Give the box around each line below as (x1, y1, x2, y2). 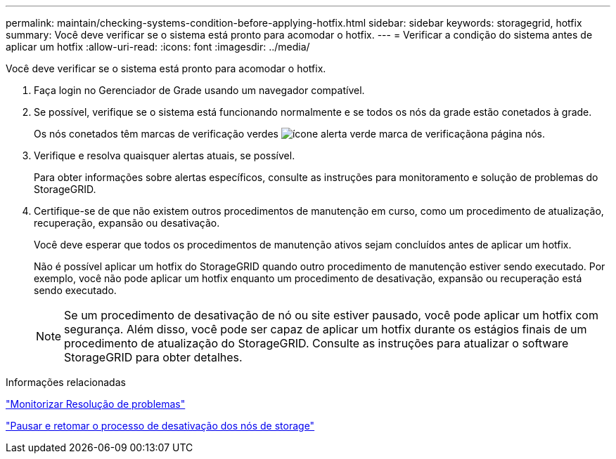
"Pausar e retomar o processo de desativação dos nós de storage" (6, 420, 315, 432)
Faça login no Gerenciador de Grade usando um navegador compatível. (34, 84, 365, 96)
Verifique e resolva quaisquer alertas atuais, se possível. (34, 149, 295, 161)
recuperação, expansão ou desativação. (34, 217, 220, 229)
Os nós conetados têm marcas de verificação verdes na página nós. (34, 128, 545, 140)
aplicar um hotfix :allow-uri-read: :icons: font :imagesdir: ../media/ (6, 41, 310, 53)
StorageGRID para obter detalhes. (64, 350, 243, 364)
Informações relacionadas (6, 376, 126, 388)
